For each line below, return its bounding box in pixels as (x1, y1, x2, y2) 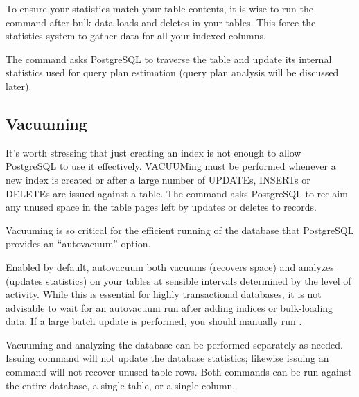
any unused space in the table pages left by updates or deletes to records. (6, 200, 317, 214)
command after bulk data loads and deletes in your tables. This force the (6, 15, 316, 29)
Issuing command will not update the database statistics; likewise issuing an (6, 351, 329, 365)
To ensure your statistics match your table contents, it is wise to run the (6, 1, 313, 15)
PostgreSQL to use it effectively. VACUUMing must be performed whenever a (6, 159, 336, 173)
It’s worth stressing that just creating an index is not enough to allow (6, 145, 301, 159)
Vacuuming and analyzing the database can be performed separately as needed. (6, 337, 343, 351)
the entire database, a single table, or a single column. (6, 378, 236, 392)
